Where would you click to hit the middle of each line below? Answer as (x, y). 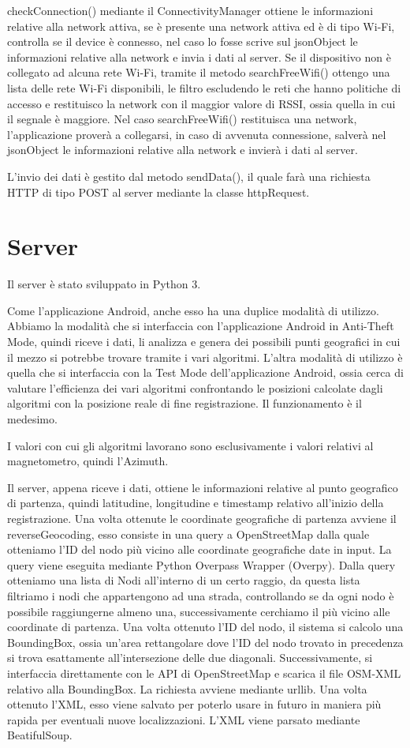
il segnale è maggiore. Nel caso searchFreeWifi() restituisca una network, (182, 119)
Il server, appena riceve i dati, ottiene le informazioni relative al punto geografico (203, 487)
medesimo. (32, 419)
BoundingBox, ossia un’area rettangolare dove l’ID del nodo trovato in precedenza (205, 642)
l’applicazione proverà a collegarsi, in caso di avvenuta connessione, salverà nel (197, 134)
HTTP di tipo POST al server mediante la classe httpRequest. (158, 192)
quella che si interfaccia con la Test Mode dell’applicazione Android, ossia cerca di (205, 372)
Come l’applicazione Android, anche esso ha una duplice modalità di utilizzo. (193, 310)
